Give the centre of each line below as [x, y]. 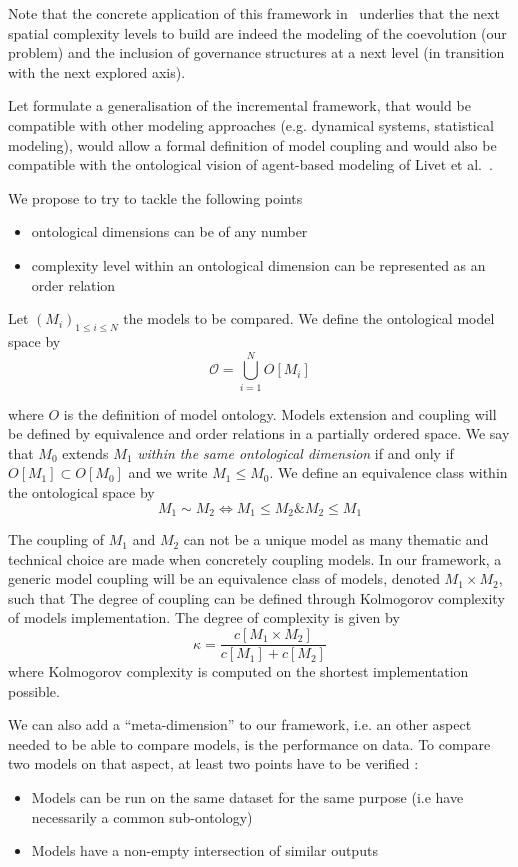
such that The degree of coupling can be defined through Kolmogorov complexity [256, 597]
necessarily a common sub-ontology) [142, 816]
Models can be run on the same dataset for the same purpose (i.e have [247, 797]
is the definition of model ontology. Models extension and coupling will [280, 413]
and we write [168, 472]
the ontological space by [81, 492]
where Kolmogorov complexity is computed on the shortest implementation [238, 671]
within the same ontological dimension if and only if [295, 452]
